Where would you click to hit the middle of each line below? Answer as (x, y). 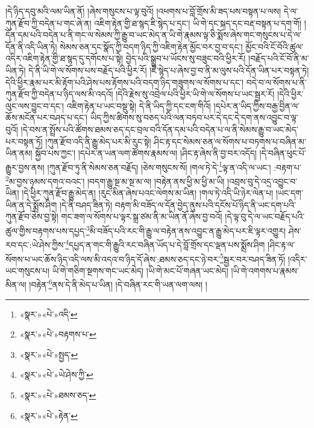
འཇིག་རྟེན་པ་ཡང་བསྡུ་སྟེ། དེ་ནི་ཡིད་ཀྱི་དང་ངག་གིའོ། (139, 105)
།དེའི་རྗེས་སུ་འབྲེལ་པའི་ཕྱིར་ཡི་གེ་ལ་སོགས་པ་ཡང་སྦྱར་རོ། (195, 94)
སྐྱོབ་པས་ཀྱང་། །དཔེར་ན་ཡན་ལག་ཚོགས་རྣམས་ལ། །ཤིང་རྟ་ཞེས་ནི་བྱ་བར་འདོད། (146, 153)
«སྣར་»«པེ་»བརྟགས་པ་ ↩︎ (58, 334)
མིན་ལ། (16, 284)
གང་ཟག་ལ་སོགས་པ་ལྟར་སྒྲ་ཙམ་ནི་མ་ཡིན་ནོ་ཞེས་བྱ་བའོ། (142, 216)
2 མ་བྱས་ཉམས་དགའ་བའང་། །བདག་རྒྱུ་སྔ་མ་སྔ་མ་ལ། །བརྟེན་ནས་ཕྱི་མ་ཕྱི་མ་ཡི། (115, 180)
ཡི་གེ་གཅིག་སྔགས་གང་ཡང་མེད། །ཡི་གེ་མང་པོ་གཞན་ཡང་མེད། (140, 270)
